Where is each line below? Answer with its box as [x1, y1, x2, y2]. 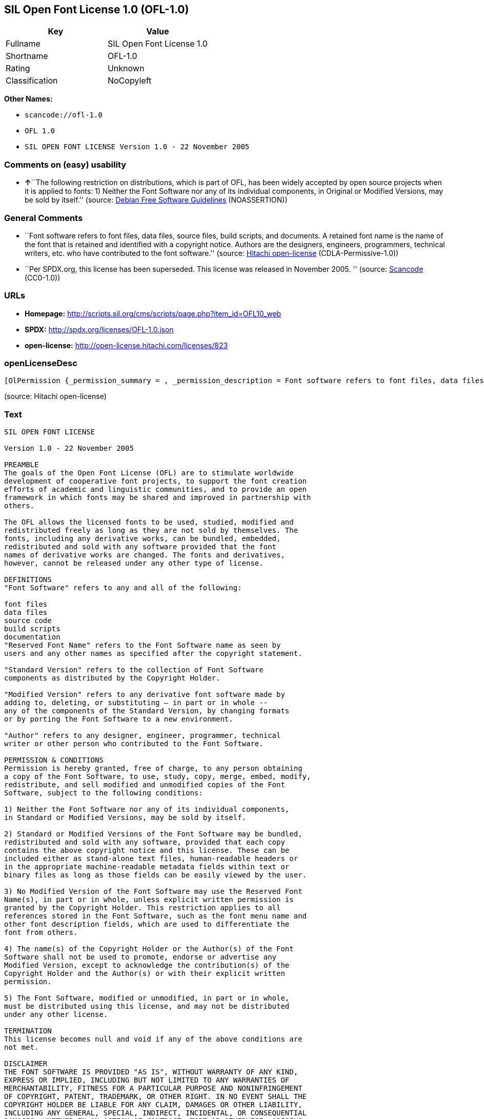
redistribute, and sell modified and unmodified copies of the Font [4, 781, 285, 789]
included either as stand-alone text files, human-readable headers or [4, 854, 298, 863]
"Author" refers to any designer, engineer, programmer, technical [4, 731, 281, 740]
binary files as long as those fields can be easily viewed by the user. [4, 871, 307, 880]
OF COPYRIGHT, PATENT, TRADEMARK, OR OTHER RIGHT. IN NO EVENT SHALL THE [4, 1092, 307, 1101]
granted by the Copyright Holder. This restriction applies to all [4, 904, 281, 912]
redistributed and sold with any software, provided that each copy [4, 838, 285, 847]
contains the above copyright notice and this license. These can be [4, 846, 290, 855]
